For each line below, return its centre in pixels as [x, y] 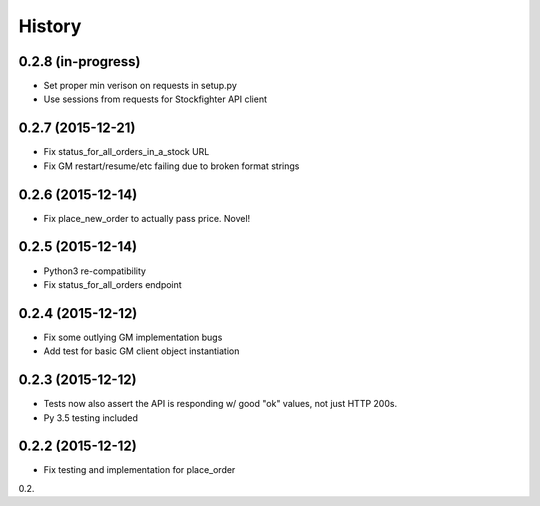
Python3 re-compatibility [95, 271]
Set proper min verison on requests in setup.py [140, 86]
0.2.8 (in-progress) [79, 61]
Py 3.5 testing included [91, 417]
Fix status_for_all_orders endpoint [112, 284]
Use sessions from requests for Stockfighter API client [155, 99]
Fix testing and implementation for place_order [139, 470]
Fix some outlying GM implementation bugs [133, 337]
